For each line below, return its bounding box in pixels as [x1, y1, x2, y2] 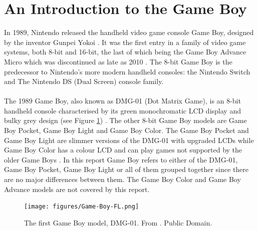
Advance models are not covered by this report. [4, 183, 150, 194]
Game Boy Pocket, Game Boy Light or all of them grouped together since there [4, 164, 249, 174]
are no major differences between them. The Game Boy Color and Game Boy [4, 174, 241, 184]
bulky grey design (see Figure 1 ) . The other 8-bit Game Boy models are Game [4, 115, 247, 125]
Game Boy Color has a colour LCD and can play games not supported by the [4, 144, 242, 155]
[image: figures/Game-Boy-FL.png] [24, 203, 139, 210]
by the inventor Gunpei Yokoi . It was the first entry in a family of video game [4, 36, 246, 47]
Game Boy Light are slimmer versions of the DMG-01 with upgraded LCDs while [4, 134, 254, 145]
